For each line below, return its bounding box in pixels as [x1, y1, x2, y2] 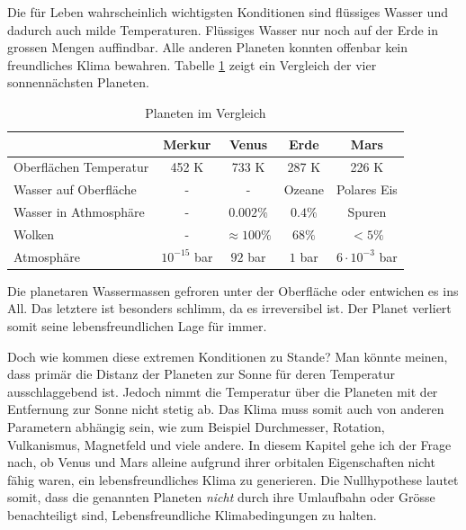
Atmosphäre [13, 247, 81, 265]
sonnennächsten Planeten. [7, 73, 149, 92]
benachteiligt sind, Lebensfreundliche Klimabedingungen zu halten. [7, 506, 377, 524]
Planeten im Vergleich [145, 103, 266, 121]
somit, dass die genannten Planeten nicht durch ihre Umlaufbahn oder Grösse [7, 488, 435, 507]
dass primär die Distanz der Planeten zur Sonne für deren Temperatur [7, 364, 396, 383]
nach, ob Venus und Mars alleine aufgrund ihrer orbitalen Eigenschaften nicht [7, 453, 435, 472]
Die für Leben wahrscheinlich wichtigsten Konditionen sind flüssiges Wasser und [7, 3, 448, 21]
